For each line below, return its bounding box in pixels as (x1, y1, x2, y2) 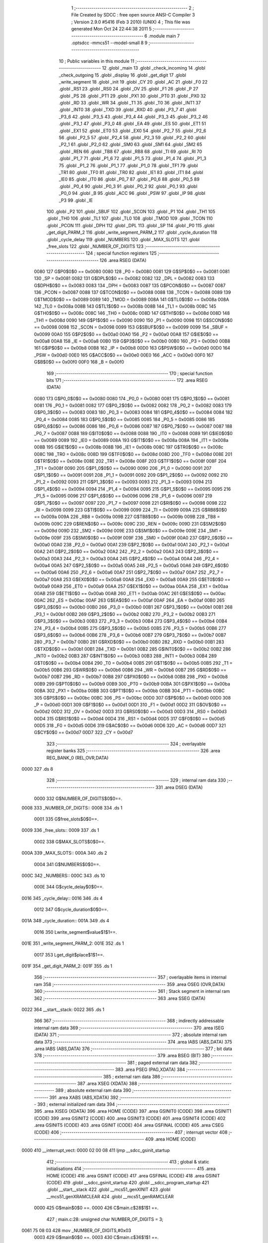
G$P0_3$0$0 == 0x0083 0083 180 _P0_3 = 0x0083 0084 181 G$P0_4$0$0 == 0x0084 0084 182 (34, 409, 233, 415)
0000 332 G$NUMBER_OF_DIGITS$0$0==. (34, 796, 123, 801)
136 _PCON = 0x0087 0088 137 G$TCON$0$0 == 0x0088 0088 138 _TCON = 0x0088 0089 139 (34, 289, 231, 295)
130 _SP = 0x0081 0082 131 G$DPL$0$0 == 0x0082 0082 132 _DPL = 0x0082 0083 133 (34, 275, 215, 281)
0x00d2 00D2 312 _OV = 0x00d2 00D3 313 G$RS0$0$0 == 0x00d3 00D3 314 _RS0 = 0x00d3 (34, 709, 227, 714)
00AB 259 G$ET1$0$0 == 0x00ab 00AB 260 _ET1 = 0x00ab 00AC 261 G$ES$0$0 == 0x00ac (34, 590, 226, 596)
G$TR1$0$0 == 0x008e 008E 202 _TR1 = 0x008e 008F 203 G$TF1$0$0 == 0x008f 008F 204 (34, 458, 227, 464)
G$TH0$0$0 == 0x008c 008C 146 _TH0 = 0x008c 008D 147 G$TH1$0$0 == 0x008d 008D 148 (34, 310, 230, 316)
